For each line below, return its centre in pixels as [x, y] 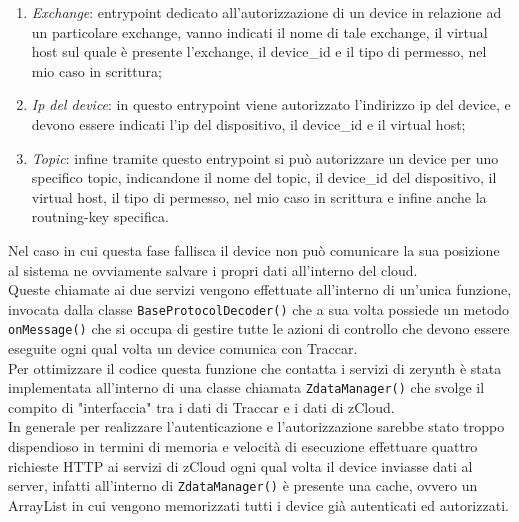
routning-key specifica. [100, 216]
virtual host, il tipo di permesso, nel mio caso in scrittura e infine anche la [259, 196]
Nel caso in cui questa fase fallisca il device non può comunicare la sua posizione [254, 249]
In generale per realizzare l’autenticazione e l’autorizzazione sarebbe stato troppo [256, 426]
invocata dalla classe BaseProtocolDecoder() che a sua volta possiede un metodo [259, 308]
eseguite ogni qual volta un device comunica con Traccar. [183, 348]
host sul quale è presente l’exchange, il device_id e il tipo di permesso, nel [259, 51]
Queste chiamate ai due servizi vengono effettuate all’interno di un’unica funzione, [260, 289]
